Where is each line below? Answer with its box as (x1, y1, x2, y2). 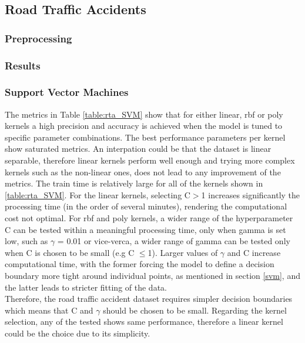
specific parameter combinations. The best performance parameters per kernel (5, 131, 286, 143)
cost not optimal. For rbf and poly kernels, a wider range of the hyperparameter (5, 212, 293, 224)
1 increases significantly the (201, 188, 300, 201)
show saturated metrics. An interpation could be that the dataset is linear (5, 142, 272, 155)
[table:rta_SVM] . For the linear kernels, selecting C (5, 188, 190, 201)
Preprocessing (5, 31, 72, 45)
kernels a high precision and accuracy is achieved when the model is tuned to (5, 119, 283, 132)
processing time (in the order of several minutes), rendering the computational (5, 200, 287, 212)
